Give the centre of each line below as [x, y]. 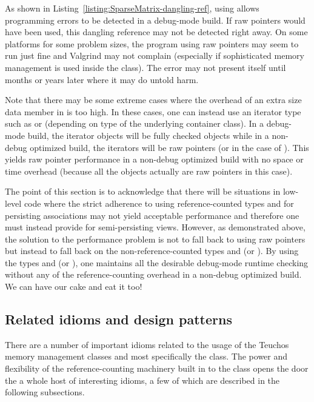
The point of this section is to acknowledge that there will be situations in [143, 191]
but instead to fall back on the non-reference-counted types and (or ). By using [152, 251]
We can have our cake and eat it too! [74, 286]
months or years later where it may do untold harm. [102, 79]
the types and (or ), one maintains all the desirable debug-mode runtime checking [157, 262]
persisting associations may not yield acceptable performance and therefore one [152, 215]
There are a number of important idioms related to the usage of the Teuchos [147, 344]
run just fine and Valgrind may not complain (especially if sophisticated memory [155, 55]
